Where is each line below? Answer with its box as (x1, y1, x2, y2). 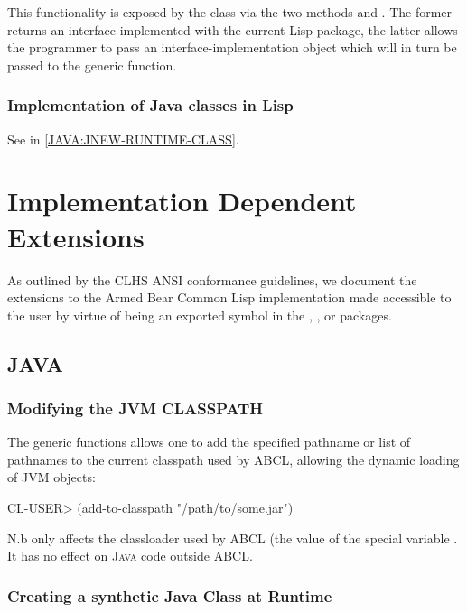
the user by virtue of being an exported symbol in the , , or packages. (7, 305, 392, 324)
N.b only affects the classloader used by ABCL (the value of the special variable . (7, 528, 458, 547)
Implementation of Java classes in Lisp (7, 94, 294, 116)
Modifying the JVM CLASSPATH (7, 396, 263, 419)
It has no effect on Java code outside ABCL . (7, 546, 253, 565)
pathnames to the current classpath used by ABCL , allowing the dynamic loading (7, 450, 460, 468)
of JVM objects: (7, 468, 96, 487)
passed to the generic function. (7, 55, 177, 74)
